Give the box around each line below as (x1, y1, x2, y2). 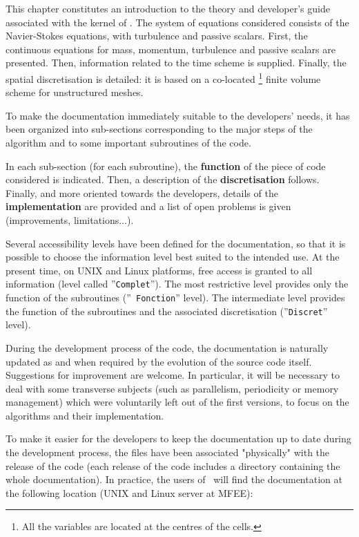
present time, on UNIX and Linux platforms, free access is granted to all (6, 263, 313, 277)
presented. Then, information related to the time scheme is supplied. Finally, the (6, 55, 347, 70)
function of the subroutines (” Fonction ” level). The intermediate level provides (6, 290, 345, 304)
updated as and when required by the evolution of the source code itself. (6, 354, 312, 368)
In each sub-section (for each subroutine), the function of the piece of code (6, 158, 326, 173)
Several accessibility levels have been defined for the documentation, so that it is (6, 236, 346, 250)
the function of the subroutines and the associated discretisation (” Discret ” (6, 303, 328, 318)
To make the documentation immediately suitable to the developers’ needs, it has (6, 108, 350, 122)
